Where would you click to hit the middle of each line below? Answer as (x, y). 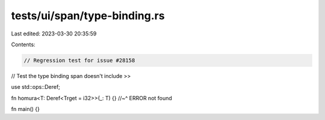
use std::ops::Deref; (36, 87)
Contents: (23, 44)
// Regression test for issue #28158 (79, 60)
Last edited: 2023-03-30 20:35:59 (54, 34)
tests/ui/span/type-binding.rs (88, 16)
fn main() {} (26, 109)
